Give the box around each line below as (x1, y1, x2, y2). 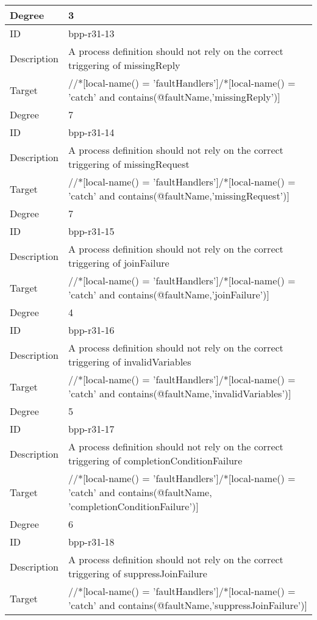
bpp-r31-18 (68, 535, 115, 549)
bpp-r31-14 (68, 125, 115, 139)
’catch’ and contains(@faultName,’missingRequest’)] (68, 189, 290, 203)
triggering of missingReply (68, 58, 180, 72)
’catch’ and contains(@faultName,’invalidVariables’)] (68, 386, 291, 400)
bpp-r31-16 (68, 323, 115, 337)
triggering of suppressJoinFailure (68, 566, 207, 580)
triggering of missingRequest (68, 157, 190, 171)
